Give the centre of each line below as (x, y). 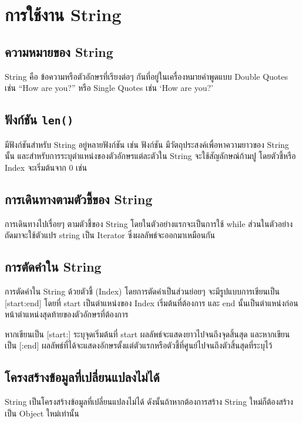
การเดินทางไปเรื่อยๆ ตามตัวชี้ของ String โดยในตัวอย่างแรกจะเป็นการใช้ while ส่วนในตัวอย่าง (149, 223)
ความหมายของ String (59, 51)
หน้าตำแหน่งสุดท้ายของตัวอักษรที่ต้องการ (67, 314)
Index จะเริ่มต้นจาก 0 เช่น (46, 167)
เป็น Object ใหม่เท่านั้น (42, 413)
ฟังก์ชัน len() (39, 119)
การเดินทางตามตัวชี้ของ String (79, 199)
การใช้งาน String (63, 14)
